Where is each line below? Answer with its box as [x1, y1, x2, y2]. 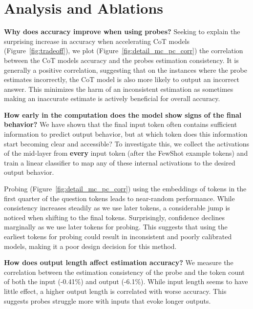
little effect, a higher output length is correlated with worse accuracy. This [4, 286, 227, 296]
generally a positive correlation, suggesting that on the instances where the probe [4, 64, 247, 75]
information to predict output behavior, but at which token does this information [4, 129, 248, 139]
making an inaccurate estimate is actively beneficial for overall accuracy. [4, 93, 220, 103]
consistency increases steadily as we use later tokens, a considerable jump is [4, 203, 230, 213]
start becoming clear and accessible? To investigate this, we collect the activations [4, 138, 250, 148]
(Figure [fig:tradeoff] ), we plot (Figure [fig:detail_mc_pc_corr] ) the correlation [4, 45, 243, 56]
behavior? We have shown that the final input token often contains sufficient [4, 119, 237, 129]
